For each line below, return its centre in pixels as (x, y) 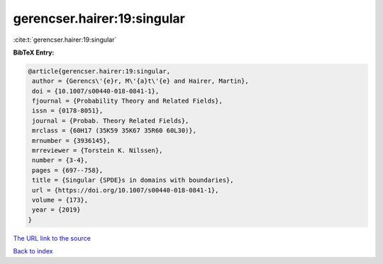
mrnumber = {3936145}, (72, 140)
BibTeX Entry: (34, 52)
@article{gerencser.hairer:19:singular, (99, 71)
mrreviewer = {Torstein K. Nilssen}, (98, 151)
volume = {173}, (60, 200)
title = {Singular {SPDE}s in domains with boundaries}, (133, 180)
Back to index (33, 251)
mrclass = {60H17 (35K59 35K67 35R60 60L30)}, (114, 131)
